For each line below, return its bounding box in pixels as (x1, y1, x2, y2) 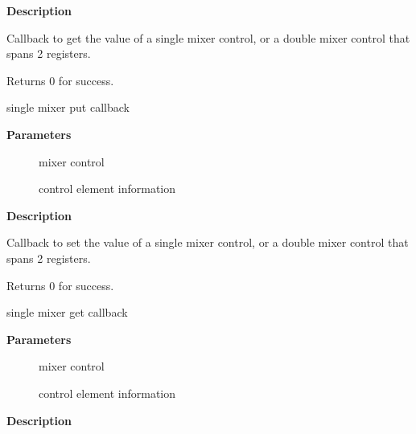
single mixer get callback (6, 304, 128, 321)
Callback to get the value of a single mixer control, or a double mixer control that (6, 29, 410, 46)
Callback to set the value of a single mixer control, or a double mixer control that (6, 234, 409, 251)
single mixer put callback (6, 99, 130, 116)
